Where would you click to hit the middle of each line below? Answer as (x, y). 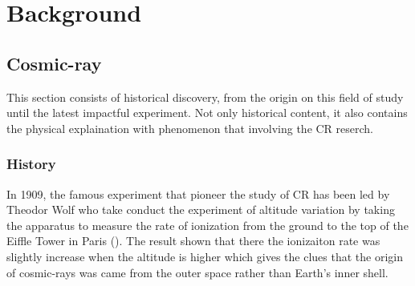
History (31, 164)
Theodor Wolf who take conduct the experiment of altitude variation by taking (201, 209)
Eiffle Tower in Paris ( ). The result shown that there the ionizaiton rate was (193, 241)
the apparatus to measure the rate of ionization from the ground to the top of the (207, 225)
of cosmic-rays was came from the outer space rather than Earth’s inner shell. (197, 272)
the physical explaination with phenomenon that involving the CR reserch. (190, 128)
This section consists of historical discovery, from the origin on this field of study (205, 97)
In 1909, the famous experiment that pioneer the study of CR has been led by (198, 193)
